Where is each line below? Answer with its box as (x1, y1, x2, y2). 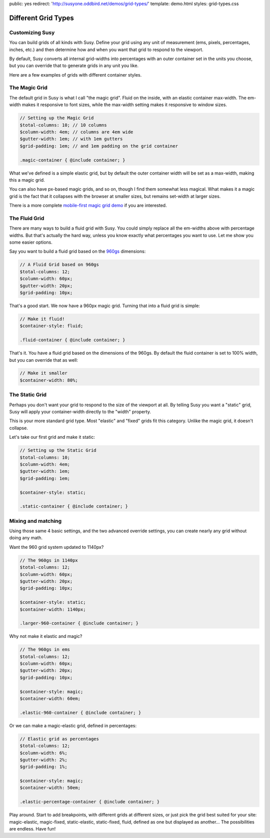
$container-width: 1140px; (19, 606, 86, 612)
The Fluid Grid (9, 215, 44, 222)
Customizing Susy (9, 29, 55, 36)
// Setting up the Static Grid (19, 448, 97, 453)
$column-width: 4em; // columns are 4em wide (19, 129, 133, 135)
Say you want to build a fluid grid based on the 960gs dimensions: (9, 248, 146, 255)
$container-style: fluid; (19, 323, 83, 329)
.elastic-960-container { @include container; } (19, 709, 141, 715)
